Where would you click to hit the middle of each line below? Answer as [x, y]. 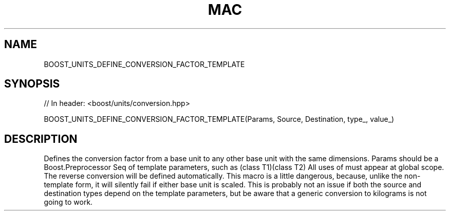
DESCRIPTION [41, 139]
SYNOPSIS [32, 84]
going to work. [68, 202]
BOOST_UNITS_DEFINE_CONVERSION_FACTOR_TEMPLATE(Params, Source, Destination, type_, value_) [219, 119]
